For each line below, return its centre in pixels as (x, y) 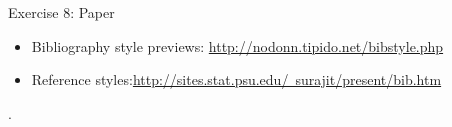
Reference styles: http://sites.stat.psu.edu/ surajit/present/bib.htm (236, 79)
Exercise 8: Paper (61, 12)
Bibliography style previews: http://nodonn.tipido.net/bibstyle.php (237, 45)
